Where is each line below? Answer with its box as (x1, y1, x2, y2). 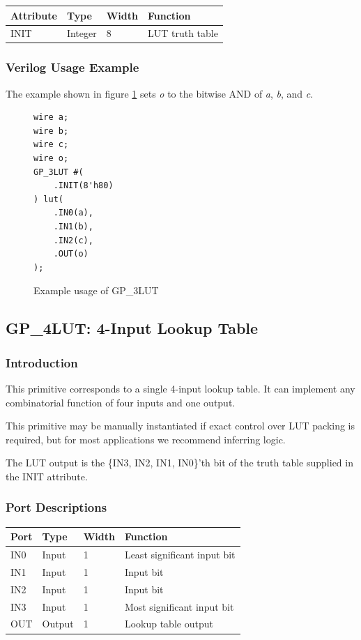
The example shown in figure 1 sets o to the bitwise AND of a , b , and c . (6, 86, 314, 100)
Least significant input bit (124, 547, 236, 562)
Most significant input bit (124, 599, 234, 614)
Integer (66, 26, 97, 40)
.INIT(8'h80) (53, 181, 114, 191)
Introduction (6, 353, 78, 371)
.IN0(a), (53, 208, 93, 218)
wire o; (33, 153, 69, 164)
